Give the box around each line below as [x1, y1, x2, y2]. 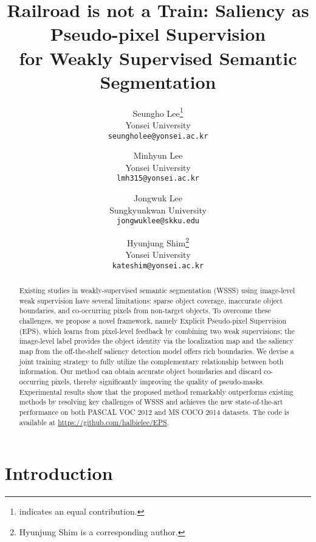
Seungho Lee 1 [132, 105, 184, 119]
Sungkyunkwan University [109, 203, 207, 216]
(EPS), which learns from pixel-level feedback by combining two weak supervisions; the [19, 325, 295, 336]
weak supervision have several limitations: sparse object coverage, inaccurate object [19, 295, 283, 305]
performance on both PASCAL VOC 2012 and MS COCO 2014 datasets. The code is [19, 407, 289, 417]
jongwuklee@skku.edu [116, 217, 200, 226]
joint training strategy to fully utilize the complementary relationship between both [19, 356, 284, 366]
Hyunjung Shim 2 [127, 234, 189, 249]
